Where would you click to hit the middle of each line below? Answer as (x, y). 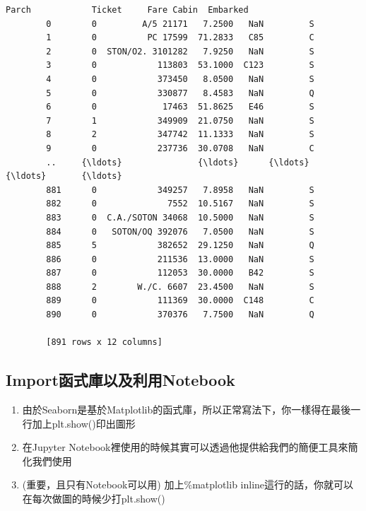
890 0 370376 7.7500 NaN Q (180, 315)
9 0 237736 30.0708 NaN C (180, 148)
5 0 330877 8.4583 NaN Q (180, 93)
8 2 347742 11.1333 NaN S (180, 135)
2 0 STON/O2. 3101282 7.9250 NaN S (180, 51)
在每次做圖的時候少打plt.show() (94, 499)
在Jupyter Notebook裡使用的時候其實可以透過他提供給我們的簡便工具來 (185, 447)
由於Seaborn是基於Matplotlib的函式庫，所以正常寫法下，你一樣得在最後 (187, 410)
